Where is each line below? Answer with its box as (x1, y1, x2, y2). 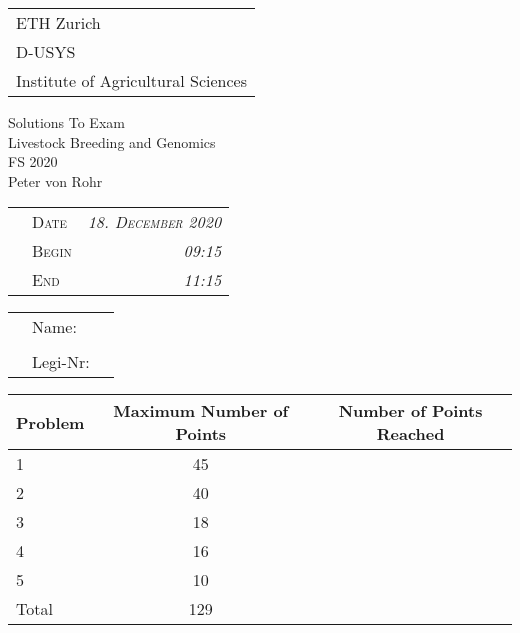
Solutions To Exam (8, 112, 125, 132)
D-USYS (16, 40, 76, 63)
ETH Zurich (16, 11, 101, 34)
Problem (16, 410, 85, 434)
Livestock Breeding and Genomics (8, 131, 216, 152)
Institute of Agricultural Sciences (16, 69, 247, 92)
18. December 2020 (87, 210, 222, 234)
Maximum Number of (113, 399, 289, 423)
